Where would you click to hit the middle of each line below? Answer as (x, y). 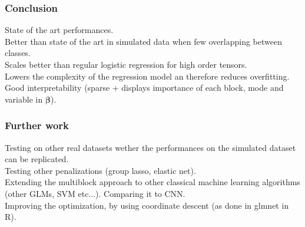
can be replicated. (37, 159)
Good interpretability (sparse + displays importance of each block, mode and (144, 88)
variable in (24, 99)
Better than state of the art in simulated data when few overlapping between (144, 41)
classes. (18, 53)
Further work (37, 125)
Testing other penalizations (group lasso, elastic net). (100, 170)
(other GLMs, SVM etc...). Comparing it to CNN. (95, 193)
